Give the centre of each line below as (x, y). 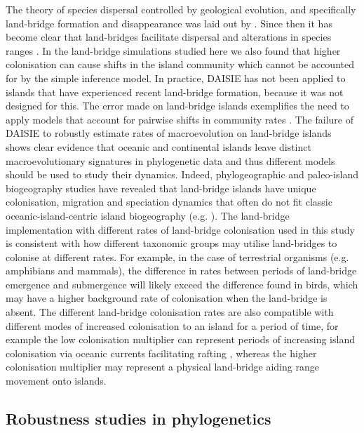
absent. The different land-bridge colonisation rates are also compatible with (170, 312)
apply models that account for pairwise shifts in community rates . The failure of (180, 119)
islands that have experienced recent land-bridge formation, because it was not (175, 92)
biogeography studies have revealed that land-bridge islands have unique (161, 188)
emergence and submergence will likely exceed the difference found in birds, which (182, 284)
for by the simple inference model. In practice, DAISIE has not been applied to (176, 78)
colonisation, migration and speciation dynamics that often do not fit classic (169, 202)
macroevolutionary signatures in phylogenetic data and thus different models (170, 160)
